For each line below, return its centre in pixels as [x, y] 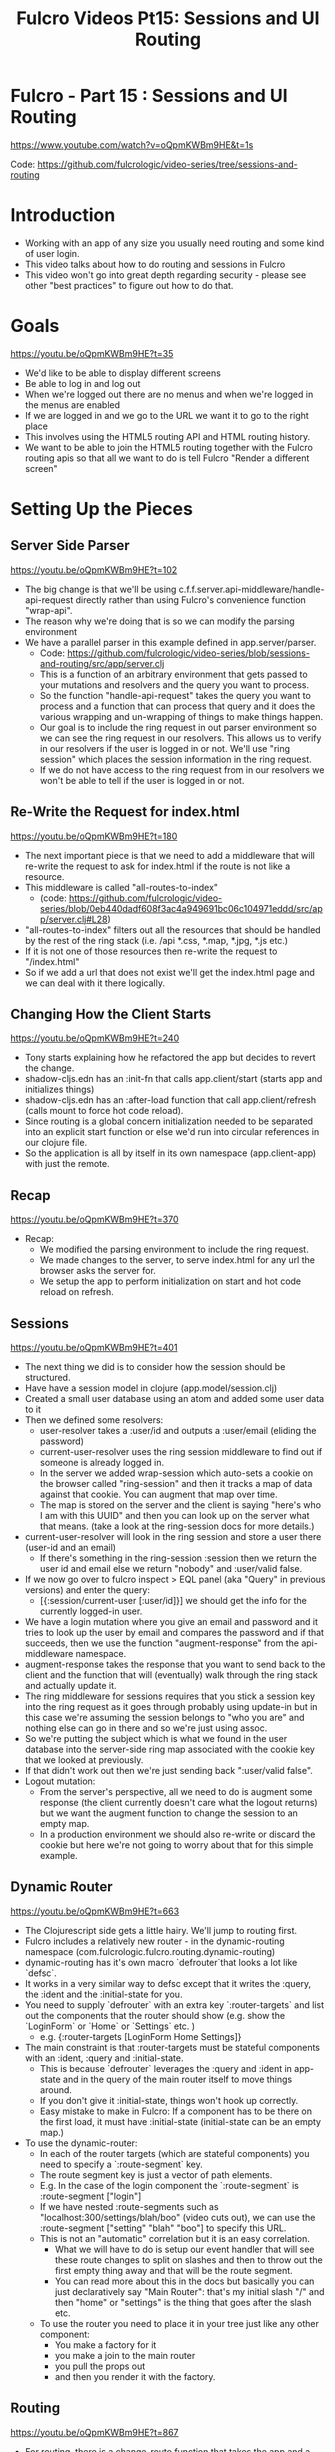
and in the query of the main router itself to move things [178, 2079]
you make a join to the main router [125, 2355]
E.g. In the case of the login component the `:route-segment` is [169, 2185]
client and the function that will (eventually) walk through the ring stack [171, 1675]
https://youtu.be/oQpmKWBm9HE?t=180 [94, 836]
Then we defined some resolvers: [94, 1420]
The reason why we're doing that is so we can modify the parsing [159, 621]
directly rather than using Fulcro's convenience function [191, 599]
